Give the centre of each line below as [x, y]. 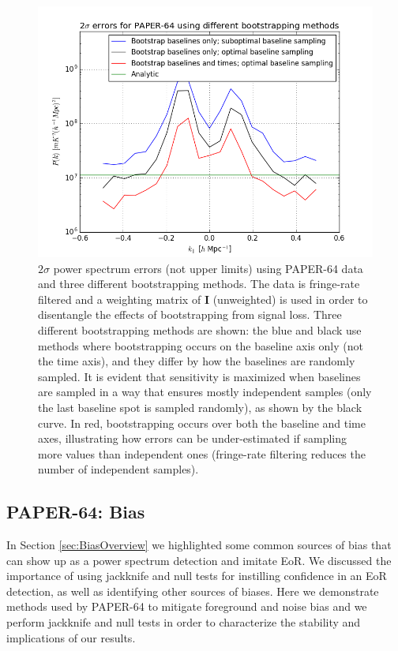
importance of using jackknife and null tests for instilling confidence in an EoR [197, 576]
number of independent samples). [118, 469]
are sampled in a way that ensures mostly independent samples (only [205, 392]
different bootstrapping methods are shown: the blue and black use [200, 329]
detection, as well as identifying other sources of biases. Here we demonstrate [193, 591]
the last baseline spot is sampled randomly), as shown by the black [200, 407]
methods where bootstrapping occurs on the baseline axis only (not [201, 345]
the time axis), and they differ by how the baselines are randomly [197, 361]
